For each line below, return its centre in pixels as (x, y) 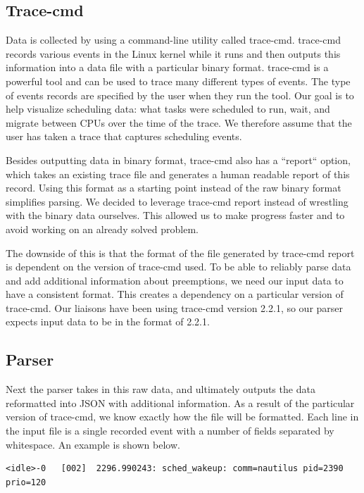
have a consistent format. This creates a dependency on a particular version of (175, 294)
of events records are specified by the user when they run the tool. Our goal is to (180, 95)
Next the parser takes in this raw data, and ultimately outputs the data (161, 389)
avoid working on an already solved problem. (102, 229)
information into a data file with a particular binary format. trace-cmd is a (167, 67)
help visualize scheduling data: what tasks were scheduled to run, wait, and (168, 109)
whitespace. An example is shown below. (93, 444)
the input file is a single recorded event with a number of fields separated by (170, 431)
